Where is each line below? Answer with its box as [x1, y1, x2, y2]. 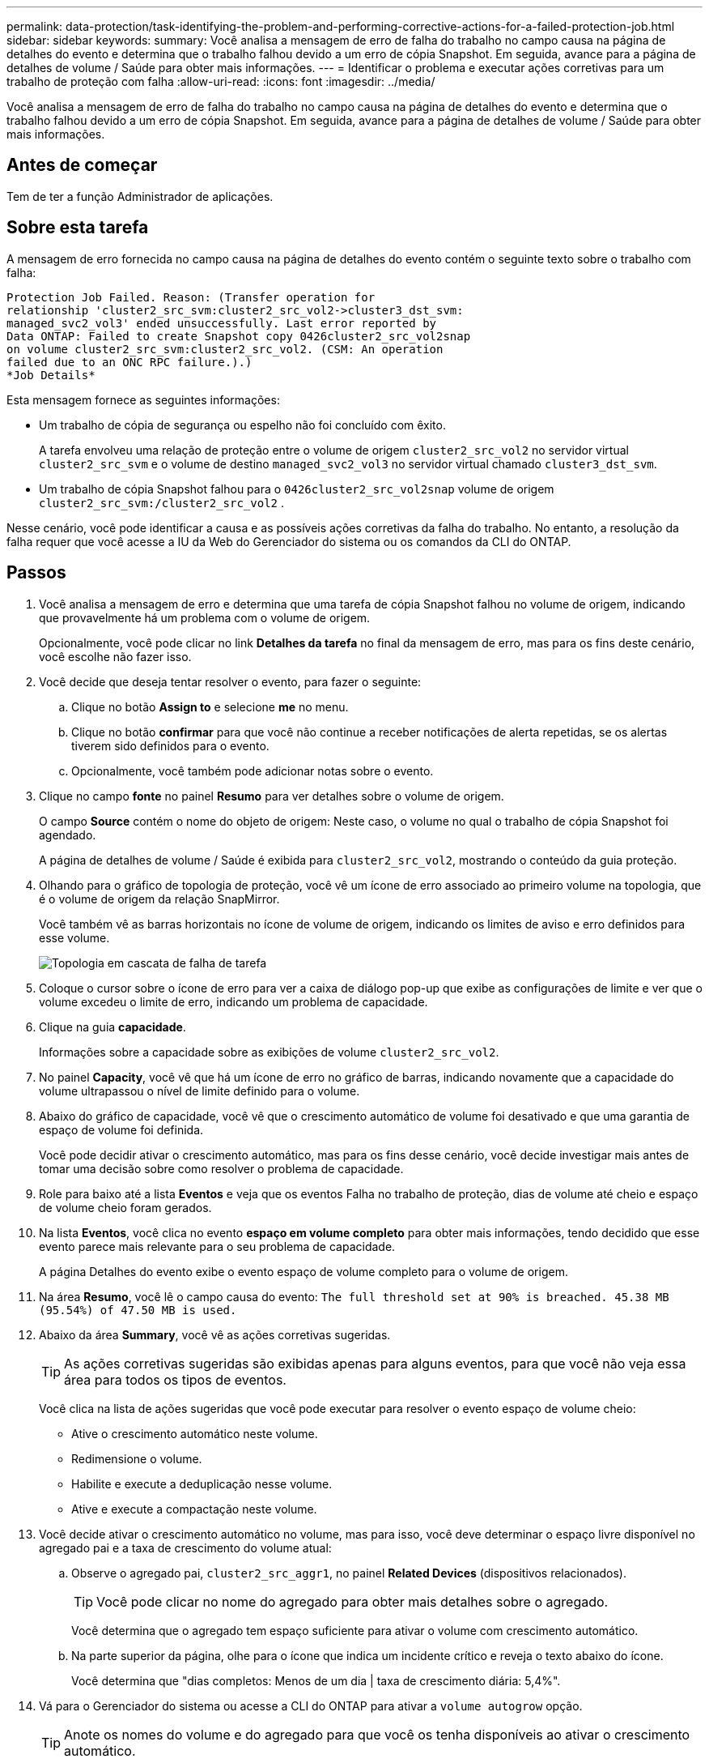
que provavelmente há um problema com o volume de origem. [39, 610, 371, 625]
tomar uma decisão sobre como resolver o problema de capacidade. [39, 1161, 404, 1176]
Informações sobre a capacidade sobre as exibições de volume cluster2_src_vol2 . [39, 1044, 499, 1059]
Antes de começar [6, 155, 158, 176]
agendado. [39, 827, 96, 842]
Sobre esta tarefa [6, 217, 149, 238]
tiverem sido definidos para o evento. [71, 738, 270, 753]
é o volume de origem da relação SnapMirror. [39, 891, 280, 906]
